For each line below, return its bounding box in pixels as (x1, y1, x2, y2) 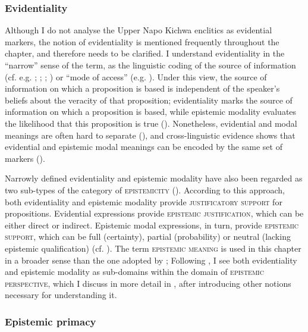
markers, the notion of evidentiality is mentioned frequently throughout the (5, 35, 279, 48)
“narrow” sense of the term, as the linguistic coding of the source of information (5, 59, 296, 71)
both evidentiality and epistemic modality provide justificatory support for (5, 195, 282, 208)
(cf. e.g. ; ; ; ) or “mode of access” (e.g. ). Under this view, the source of (5, 70, 267, 83)
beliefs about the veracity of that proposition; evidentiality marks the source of (5, 93, 293, 106)
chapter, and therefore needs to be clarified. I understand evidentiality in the (5, 47, 285, 59)
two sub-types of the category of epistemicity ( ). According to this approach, (5, 183, 285, 196)
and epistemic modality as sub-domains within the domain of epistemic (5, 265, 264, 278)
